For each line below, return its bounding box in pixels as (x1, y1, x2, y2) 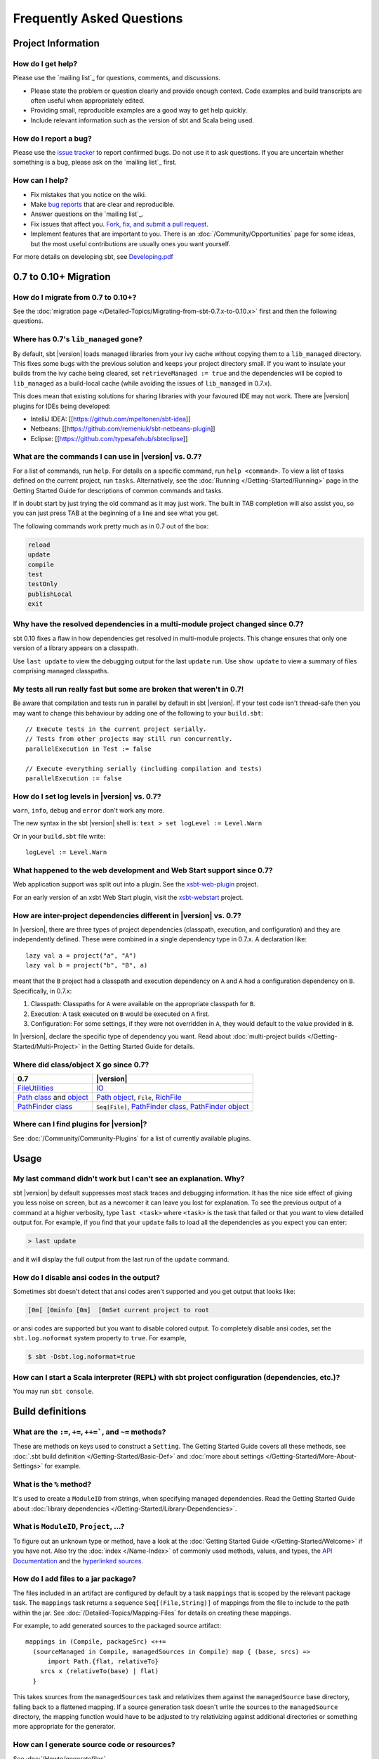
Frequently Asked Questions (13, 11, 183, 26)
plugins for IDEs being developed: (13, 402, 112, 410)
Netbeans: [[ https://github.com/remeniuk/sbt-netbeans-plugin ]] (30, 424, 215, 433)
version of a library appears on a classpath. (13, 644, 139, 652)
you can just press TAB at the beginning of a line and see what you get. (13, 509, 219, 517)
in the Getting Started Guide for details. (81, 1042, 195, 1050)
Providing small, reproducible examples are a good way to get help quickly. (30, 106, 248, 115)
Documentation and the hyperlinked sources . (13, 1556, 144, 1565)
